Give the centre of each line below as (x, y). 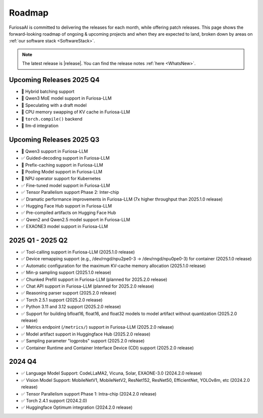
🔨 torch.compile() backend (52, 119)
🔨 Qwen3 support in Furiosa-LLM (55, 151)
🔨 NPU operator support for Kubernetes (61, 179)
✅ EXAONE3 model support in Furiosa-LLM (65, 227)
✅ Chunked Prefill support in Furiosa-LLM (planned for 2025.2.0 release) (94, 279)
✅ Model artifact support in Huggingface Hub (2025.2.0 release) (86, 334)
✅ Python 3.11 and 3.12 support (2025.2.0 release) (71, 307)
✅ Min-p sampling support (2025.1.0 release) (66, 272)
